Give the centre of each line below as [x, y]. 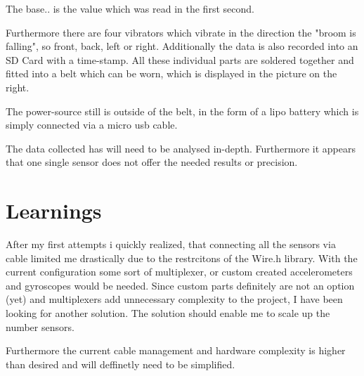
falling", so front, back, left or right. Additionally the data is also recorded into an [182, 46]
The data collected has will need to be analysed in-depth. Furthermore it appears [181, 148]
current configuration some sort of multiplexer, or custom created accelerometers [179, 272]
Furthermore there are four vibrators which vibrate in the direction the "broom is [181, 32]
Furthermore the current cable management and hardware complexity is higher [176, 350]
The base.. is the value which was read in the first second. [130, 8]
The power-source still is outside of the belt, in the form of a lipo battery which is [182, 111]
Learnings [54, 210]
